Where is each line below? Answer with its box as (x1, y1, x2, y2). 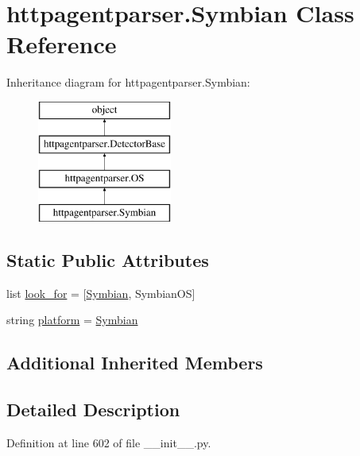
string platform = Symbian (6, 311, 138, 328)
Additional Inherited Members (6, 350, 263, 375)
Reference (6, 28, 117, 60)
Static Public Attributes (6, 248, 209, 272)
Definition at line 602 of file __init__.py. (6, 435, 211, 451)
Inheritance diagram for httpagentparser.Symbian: (6, 74, 250, 91)
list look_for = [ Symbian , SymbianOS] (6, 284, 195, 301)
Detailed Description (6, 397, 180, 422)
